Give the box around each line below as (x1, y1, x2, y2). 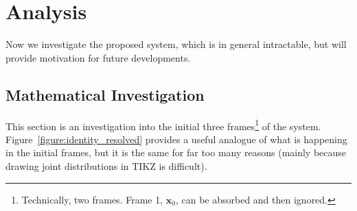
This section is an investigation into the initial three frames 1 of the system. (5, 116, 321, 133)
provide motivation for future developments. (5, 50, 191, 64)
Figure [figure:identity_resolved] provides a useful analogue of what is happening (5, 132, 347, 146)
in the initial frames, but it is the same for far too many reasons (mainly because (5, 145, 347, 160)
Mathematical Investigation (5, 84, 205, 105)
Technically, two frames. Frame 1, (21, 192, 163, 206)
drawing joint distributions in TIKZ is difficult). (5, 158, 207, 173)
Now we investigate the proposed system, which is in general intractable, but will (5, 37, 347, 51)
